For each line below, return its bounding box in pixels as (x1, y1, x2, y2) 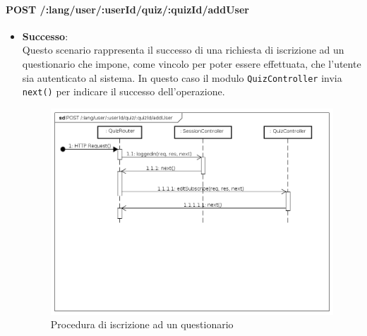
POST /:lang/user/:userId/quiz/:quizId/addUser (6, 1, 249, 16)
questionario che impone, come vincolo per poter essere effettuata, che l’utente (22, 56, 361, 71)
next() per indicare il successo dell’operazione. (22, 84, 225, 99)
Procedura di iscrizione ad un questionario (50, 317, 234, 332)
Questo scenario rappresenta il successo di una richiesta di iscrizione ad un (22, 42, 344, 57)
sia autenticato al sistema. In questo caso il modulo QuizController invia (22, 70, 342, 85)
